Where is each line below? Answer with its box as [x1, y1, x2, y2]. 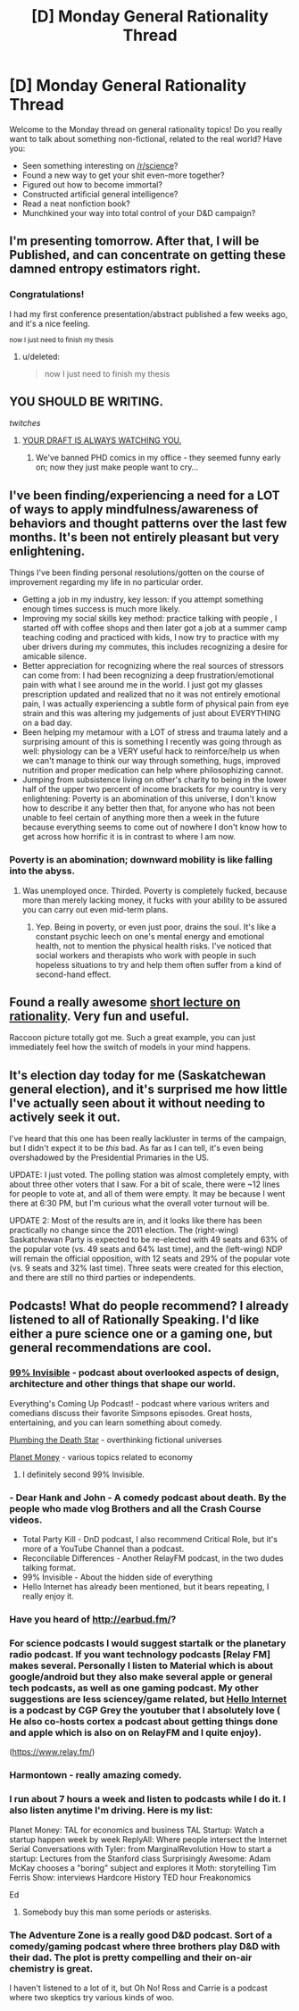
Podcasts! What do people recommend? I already [9, 1298, 289, 1314]
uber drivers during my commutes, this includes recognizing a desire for [21, 641, 288, 653]
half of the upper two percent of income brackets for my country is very [21, 784, 287, 795]
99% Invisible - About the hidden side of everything [21, 1572, 212, 1582]
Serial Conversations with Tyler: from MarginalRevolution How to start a [9, 1843, 272, 1854]
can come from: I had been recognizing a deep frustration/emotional [21, 670, 275, 680]
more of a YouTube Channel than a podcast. [21, 1543, 185, 1555]
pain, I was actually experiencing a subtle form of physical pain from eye [21, 698, 289, 709]
